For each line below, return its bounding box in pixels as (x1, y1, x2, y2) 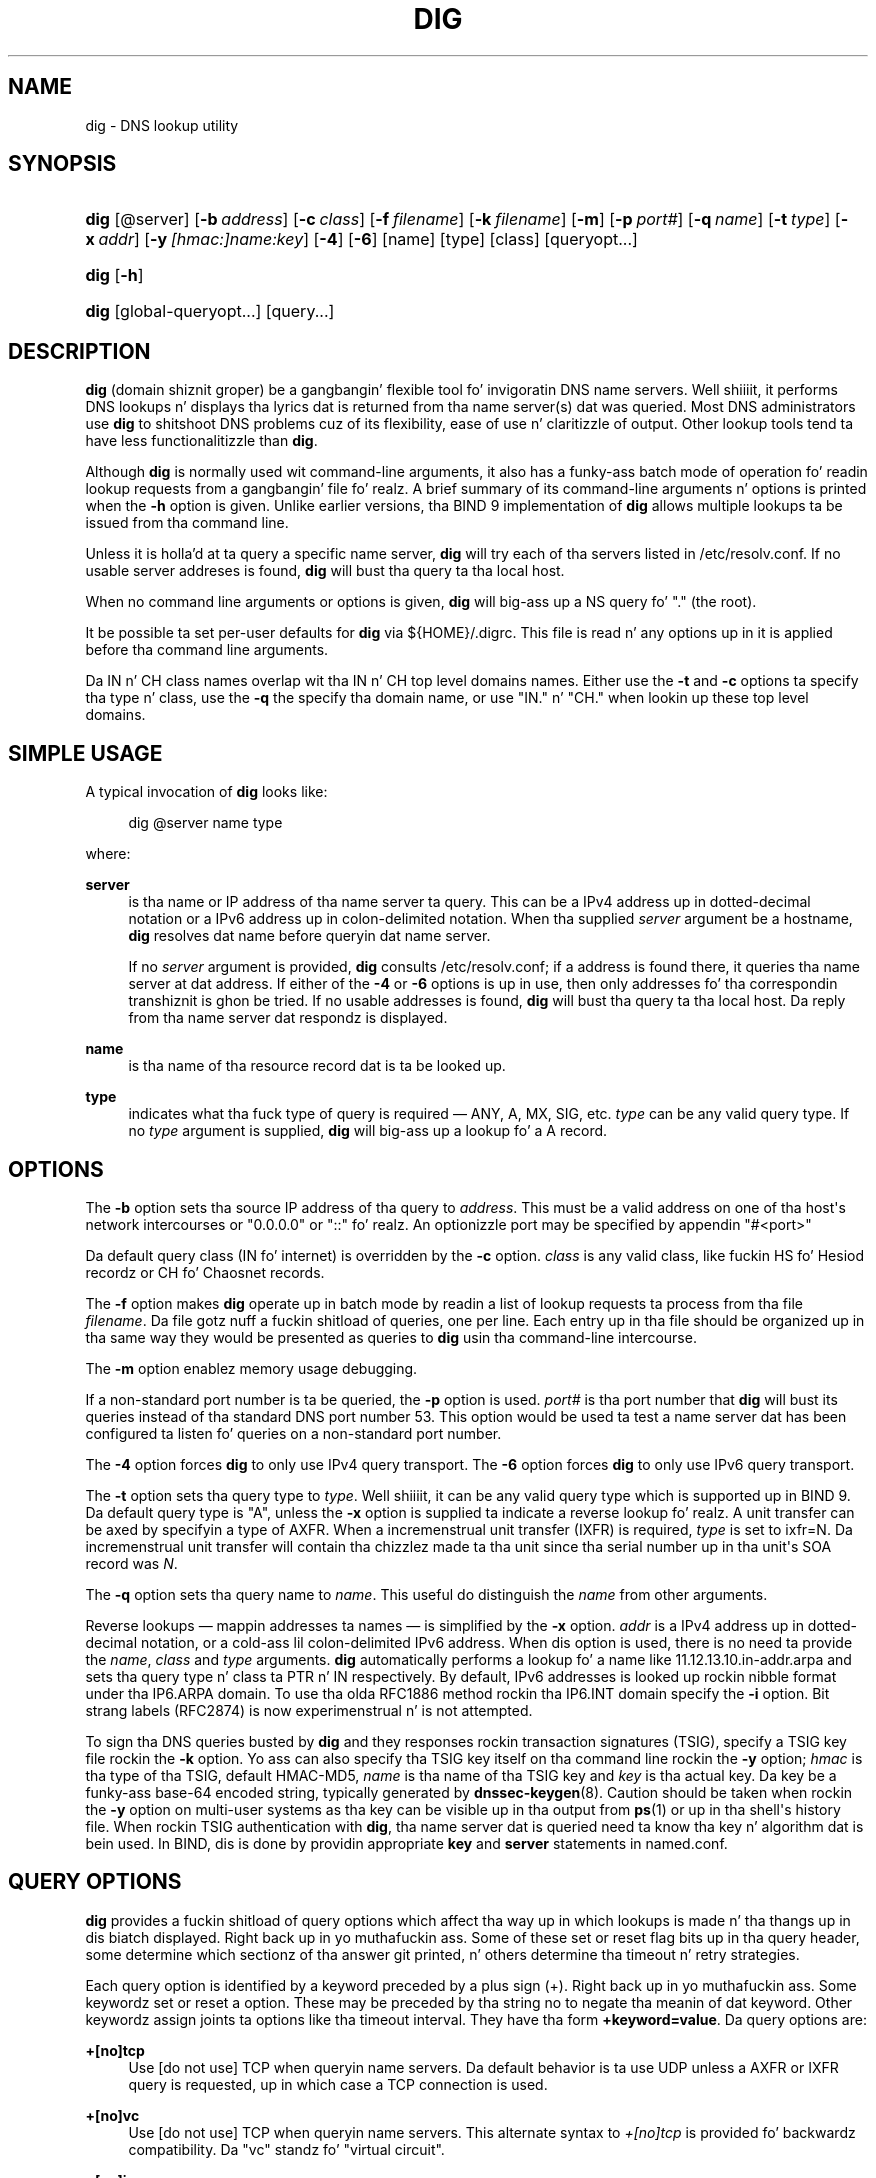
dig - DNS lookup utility (85, 116, 239, 134)
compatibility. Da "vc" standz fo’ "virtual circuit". (128, 2140, 445, 2158)
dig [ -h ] (85, 265, 144, 286)
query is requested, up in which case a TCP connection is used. (128, 2075, 548, 2093)
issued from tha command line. (85, 514, 289, 532)
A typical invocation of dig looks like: (85, 783, 328, 801)
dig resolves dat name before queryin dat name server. (128, 927, 491, 945)
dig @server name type (128, 814, 283, 832)
